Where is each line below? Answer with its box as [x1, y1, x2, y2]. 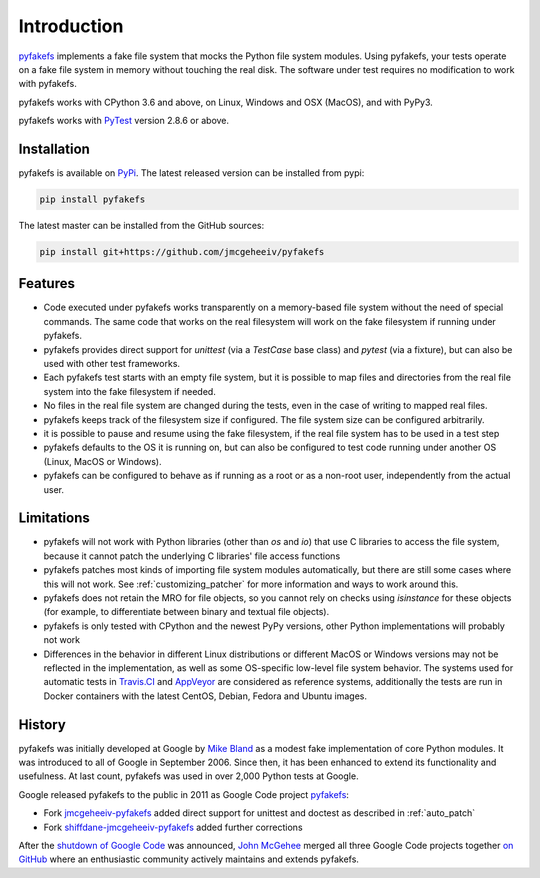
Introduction [18, 15, 124, 37]
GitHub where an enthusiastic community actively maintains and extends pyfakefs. [18, 853, 360, 865]
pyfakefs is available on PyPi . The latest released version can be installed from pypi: [18, 167, 365, 179]
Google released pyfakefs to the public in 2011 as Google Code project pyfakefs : [18, 788, 350, 800]
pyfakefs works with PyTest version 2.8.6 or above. [18, 115, 230, 127]
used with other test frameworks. [43, 358, 180, 370]
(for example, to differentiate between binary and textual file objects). [43, 606, 330, 618]
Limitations [18, 510, 90, 527]
